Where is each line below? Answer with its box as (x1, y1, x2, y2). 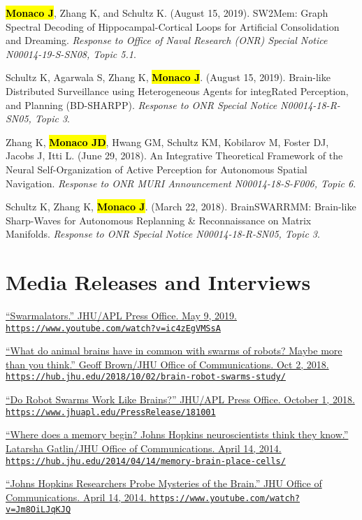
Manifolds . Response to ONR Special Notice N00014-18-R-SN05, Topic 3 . (6, 226, 320, 241)
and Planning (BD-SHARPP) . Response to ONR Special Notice (6, 97, 277, 112)
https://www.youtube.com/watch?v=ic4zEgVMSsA (6, 323, 221, 333)
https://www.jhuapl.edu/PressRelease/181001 (6, 407, 216, 417)
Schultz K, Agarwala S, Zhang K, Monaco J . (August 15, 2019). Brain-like (6, 70, 331, 85)
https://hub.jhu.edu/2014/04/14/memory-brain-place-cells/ (6, 456, 286, 466)
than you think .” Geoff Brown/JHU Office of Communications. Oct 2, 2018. (6, 356, 329, 371)
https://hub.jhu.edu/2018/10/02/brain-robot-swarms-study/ (6, 372, 286, 382)
